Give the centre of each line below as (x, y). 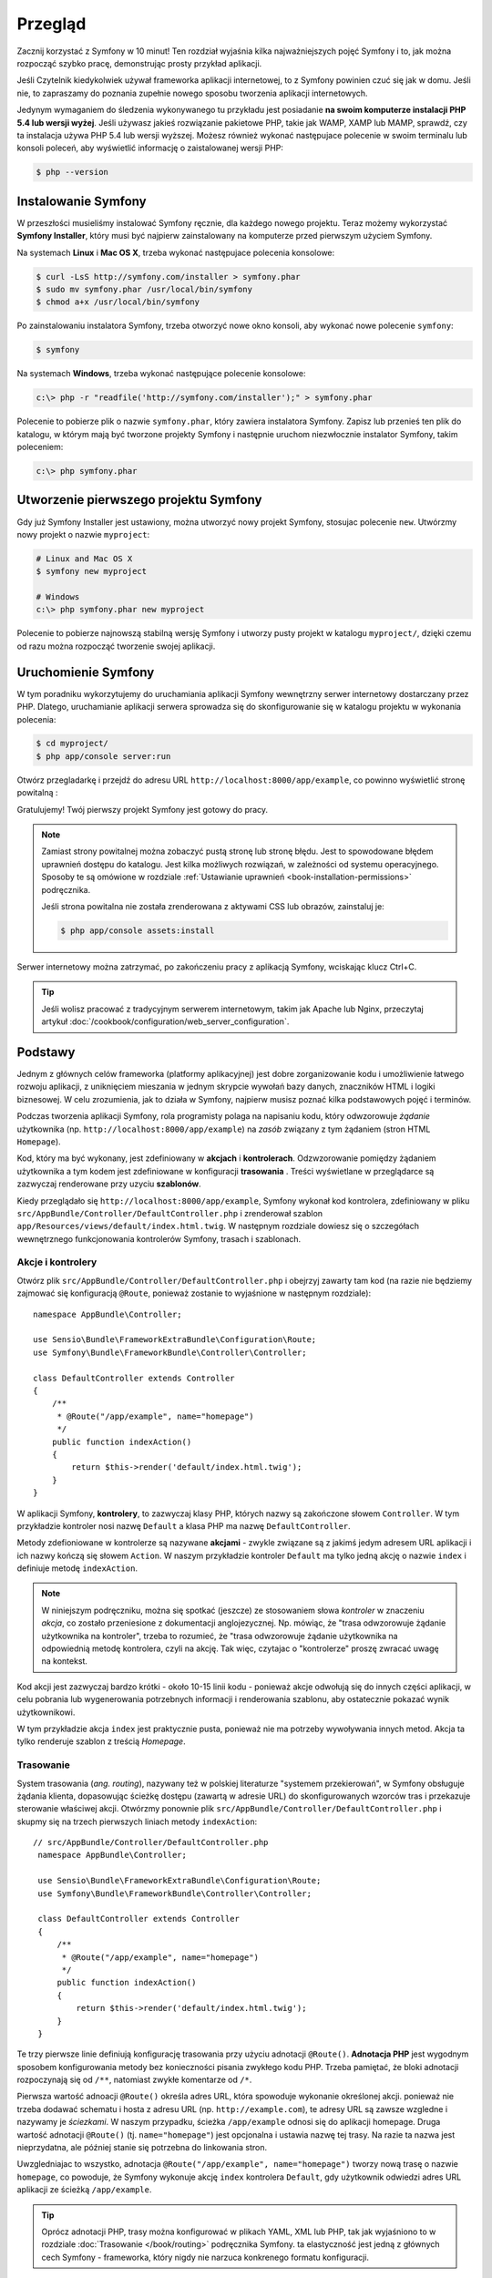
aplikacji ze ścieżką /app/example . (84, 2190)
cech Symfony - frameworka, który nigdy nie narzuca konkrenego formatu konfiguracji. (205, 2257)
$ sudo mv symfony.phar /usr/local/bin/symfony (144, 289)
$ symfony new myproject (92, 571)
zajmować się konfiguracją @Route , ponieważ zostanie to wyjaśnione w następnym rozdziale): (194, 1293)
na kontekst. (65, 1661)
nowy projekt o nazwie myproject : (83, 534)
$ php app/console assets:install (138, 930)
